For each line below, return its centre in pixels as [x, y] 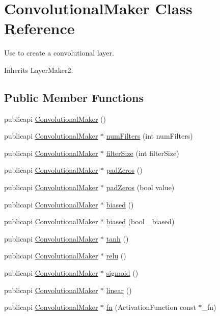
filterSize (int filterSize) [143, 153]
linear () [119, 290]
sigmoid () [122, 273]
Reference [39, 28]
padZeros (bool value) [140, 187]
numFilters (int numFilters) [149, 136]
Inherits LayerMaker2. [39, 70]
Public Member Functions [74, 97]
